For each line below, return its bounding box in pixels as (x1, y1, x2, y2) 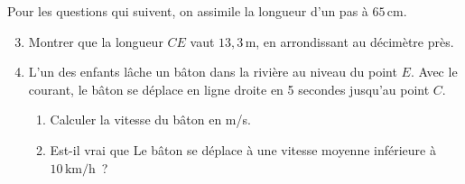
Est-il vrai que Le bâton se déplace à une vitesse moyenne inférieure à (50, 140, 436, 159)
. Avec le (410, 62, 458, 81)
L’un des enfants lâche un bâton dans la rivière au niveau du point (28, 62, 397, 81)
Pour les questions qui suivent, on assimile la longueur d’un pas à (7, 2, 368, 20)
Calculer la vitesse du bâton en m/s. (50, 110, 251, 129)
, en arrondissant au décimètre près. (256, 32, 454, 51)
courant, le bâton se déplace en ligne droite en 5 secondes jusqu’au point (28, 79, 430, 98)
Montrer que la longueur (28, 32, 163, 51)
